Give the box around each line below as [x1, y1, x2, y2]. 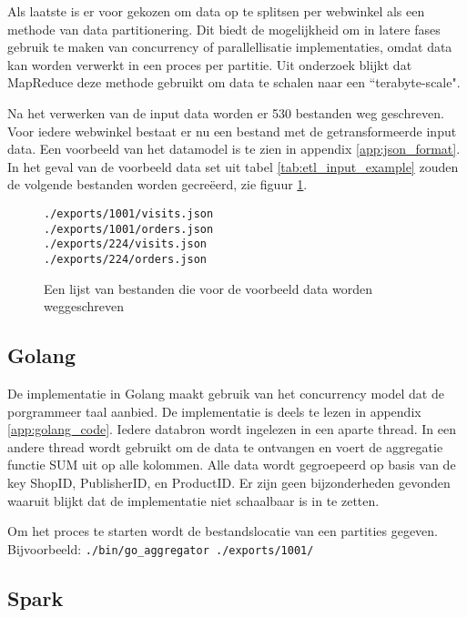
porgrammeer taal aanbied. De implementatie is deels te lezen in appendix [7, 401, 421, 420]
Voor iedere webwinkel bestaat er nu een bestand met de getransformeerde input [7, 121, 457, 140]
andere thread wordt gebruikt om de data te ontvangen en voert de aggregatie [7, 437, 443, 456]
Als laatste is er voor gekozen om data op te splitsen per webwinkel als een [7, 2, 425, 20]
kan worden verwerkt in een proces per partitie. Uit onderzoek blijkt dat [7, 55, 412, 74]
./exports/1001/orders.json [44, 222, 214, 236]
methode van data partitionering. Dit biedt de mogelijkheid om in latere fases [7, 19, 441, 38]
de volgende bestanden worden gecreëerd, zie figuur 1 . [7, 175, 308, 194]
